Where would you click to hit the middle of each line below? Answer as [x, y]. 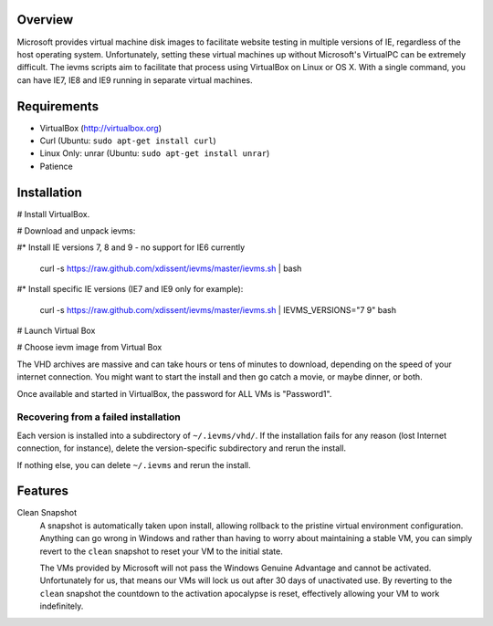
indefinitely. [62, 606]
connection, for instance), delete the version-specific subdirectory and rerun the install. [182, 448]
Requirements [58, 106]
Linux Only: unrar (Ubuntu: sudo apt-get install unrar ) [155, 153]
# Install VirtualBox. [53, 214]
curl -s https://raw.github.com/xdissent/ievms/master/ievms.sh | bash [171, 268]
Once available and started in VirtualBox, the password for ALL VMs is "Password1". [174, 393]
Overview [45, 20]
